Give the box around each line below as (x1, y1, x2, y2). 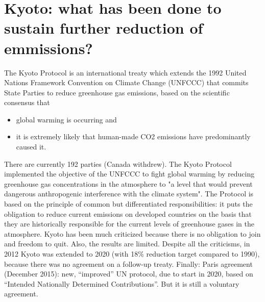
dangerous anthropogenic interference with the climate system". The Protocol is (4, 188, 254, 199)
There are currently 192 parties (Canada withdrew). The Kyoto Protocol (4, 158, 232, 169)
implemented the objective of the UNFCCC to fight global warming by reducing (4, 168, 255, 179)
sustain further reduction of (4, 17, 203, 38)
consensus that (4, 97, 50, 108)
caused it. (16, 141, 46, 152)
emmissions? (4, 37, 93, 58)
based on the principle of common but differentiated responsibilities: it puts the (4, 198, 253, 209)
